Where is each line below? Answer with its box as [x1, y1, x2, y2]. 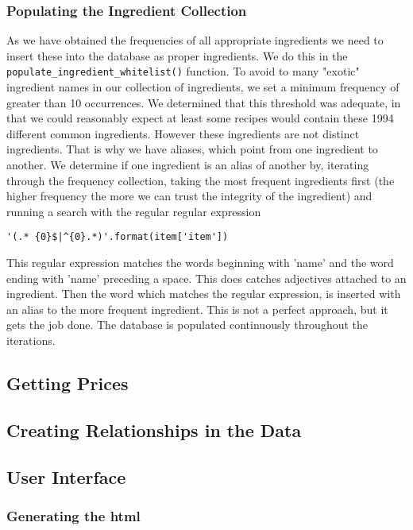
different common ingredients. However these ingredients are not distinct [6, 125, 360, 141]
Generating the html [6, 505, 141, 525]
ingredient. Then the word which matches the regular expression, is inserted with [6, 285, 401, 302]
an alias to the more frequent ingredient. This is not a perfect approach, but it [6, 300, 388, 317]
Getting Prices [6, 371, 129, 396]
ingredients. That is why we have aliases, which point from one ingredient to [6, 141, 378, 157]
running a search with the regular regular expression [6, 203, 261, 219]
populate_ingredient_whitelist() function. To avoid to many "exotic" [6, 63, 360, 79]
